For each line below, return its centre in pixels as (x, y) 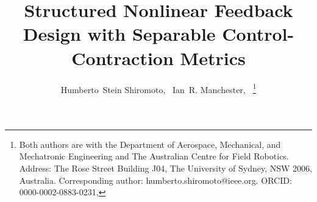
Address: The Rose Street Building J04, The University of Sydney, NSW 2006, (166, 168)
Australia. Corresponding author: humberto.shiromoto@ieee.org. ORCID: (155, 180)
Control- (258, 34)
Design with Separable (119, 34)
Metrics (213, 57)
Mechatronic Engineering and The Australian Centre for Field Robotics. (154, 156)
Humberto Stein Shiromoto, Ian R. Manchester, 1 (158, 88)
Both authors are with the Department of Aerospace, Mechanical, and (150, 144)
